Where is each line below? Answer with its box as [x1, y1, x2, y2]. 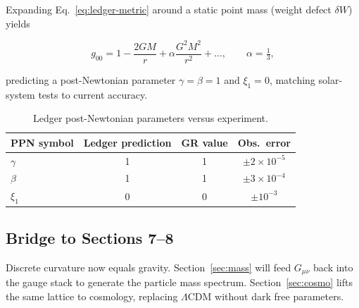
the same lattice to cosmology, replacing [6, 288, 178, 303]
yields [6, 16, 30, 30]
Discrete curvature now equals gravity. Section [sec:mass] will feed [6, 259, 291, 274]
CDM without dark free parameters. [187, 288, 344, 303]
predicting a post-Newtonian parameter [6, 72, 176, 87]
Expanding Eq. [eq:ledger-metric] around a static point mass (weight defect [6, 2, 332, 16]
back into [313, 259, 353, 274]
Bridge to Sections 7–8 [6, 226, 174, 248]
